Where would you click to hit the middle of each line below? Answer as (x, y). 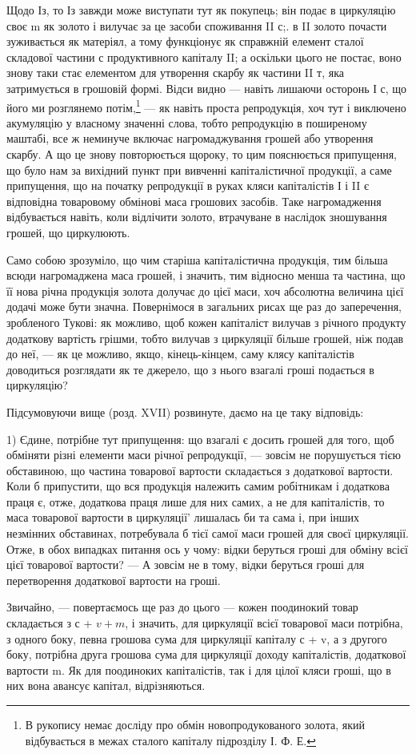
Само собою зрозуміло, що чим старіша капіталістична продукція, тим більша (197, 259)
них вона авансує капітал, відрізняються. (106, 685)
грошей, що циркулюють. (68, 232)
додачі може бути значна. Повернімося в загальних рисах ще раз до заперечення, (204, 306)
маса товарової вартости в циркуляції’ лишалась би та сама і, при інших (183, 517)
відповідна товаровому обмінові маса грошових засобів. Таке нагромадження (194, 201)
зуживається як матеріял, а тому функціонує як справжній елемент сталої (185, 41)
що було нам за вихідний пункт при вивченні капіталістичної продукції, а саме (199, 169)
